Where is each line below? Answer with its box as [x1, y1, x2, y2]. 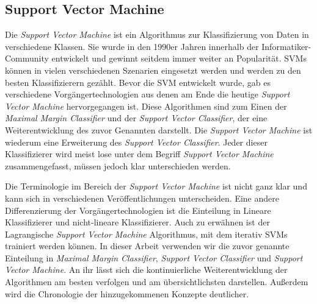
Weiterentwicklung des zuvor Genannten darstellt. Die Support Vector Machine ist [5, 123, 313, 136]
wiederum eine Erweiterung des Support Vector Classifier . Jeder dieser [5, 135, 268, 148]
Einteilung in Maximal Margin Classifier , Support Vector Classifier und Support [5, 251, 303, 264]
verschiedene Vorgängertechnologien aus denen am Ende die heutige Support [5, 88, 290, 101]
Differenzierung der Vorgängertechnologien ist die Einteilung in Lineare [5, 203, 271, 216]
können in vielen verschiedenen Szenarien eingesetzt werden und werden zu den [5, 63, 301, 76]
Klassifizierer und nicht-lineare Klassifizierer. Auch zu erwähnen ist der [5, 216, 270, 228]
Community [5, 52, 49, 65]
